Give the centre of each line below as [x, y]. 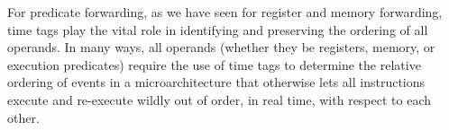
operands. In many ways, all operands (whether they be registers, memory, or [221, 47]
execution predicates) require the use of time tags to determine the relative [214, 64]
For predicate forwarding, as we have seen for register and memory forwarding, [225, 12]
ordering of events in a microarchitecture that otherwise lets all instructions [216, 82]
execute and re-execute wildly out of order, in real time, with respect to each [220, 99]
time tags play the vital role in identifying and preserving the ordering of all [218, 29]
